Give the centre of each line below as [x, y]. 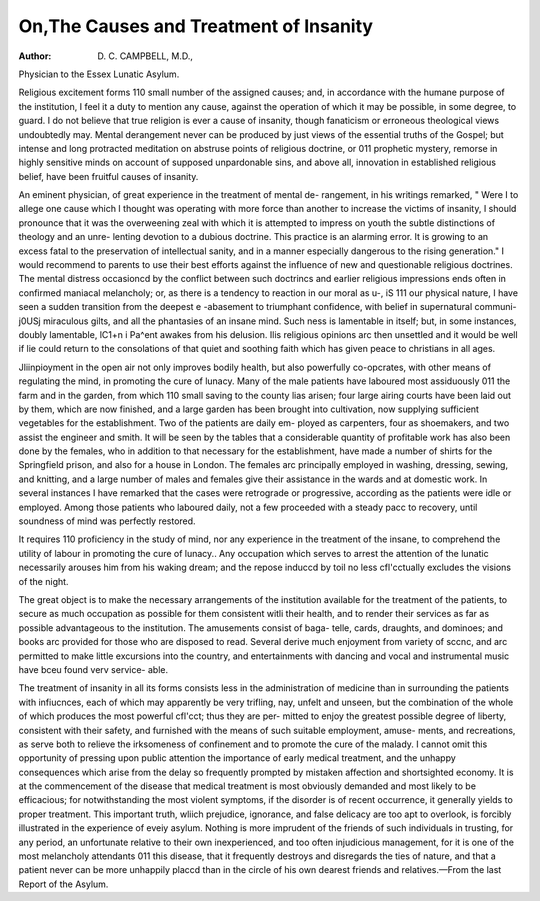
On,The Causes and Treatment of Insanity [196, 26]
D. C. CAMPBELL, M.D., [145, 56]
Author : [35, 56]
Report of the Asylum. [63, 884]
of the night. [43, 581]
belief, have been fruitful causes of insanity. [108, 176]
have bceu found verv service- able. [93, 669]
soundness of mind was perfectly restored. [107, 521]
